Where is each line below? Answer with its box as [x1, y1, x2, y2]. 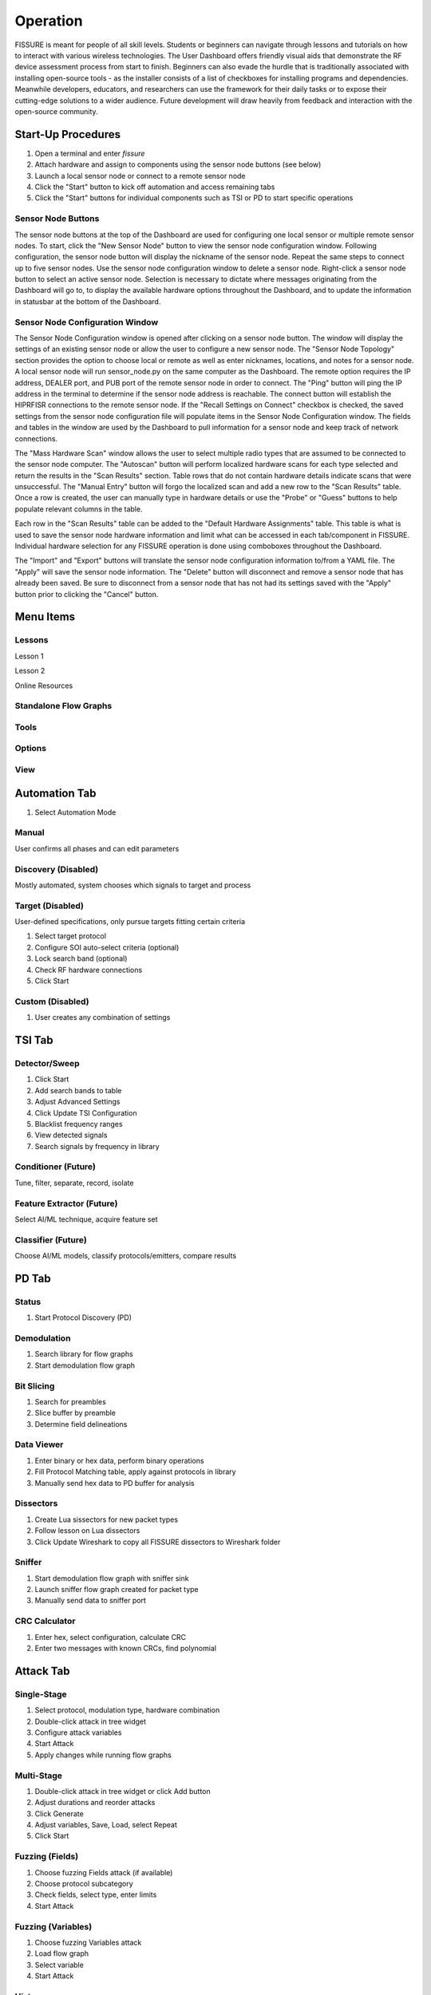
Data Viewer [14, 1439, 64, 1450]
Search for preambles [34, 1396, 107, 1406]
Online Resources [14, 681, 73, 690]
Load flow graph [34, 1949, 89, 1958]
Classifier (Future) [14, 1234, 87, 1245]
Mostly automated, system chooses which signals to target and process [14, 880, 251, 890]
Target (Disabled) [14, 900, 84, 911]
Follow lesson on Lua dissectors [34, 1526, 140, 1535]
